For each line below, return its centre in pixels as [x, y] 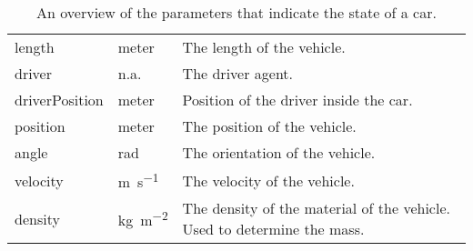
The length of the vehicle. [264, 47]
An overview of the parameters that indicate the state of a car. [236, 12]
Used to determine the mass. [273, 229]
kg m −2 [143, 219]
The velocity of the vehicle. [268, 180]
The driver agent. [238, 73]
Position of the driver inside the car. [297, 100]
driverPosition [59, 100]
